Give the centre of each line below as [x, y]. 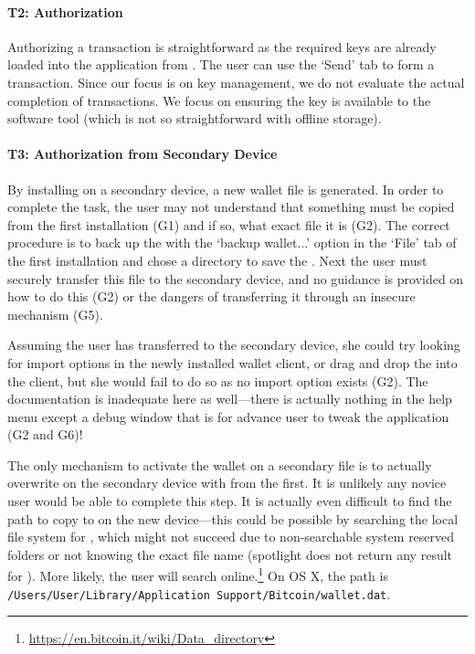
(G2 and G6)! [45, 434]
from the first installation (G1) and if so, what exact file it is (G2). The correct [229, 224]
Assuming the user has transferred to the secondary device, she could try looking [234, 345]
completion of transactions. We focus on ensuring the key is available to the [219, 100]
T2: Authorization [65, 11]
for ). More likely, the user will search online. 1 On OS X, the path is [198, 575]
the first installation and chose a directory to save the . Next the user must [217, 260]
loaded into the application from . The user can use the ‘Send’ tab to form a [221, 64]
